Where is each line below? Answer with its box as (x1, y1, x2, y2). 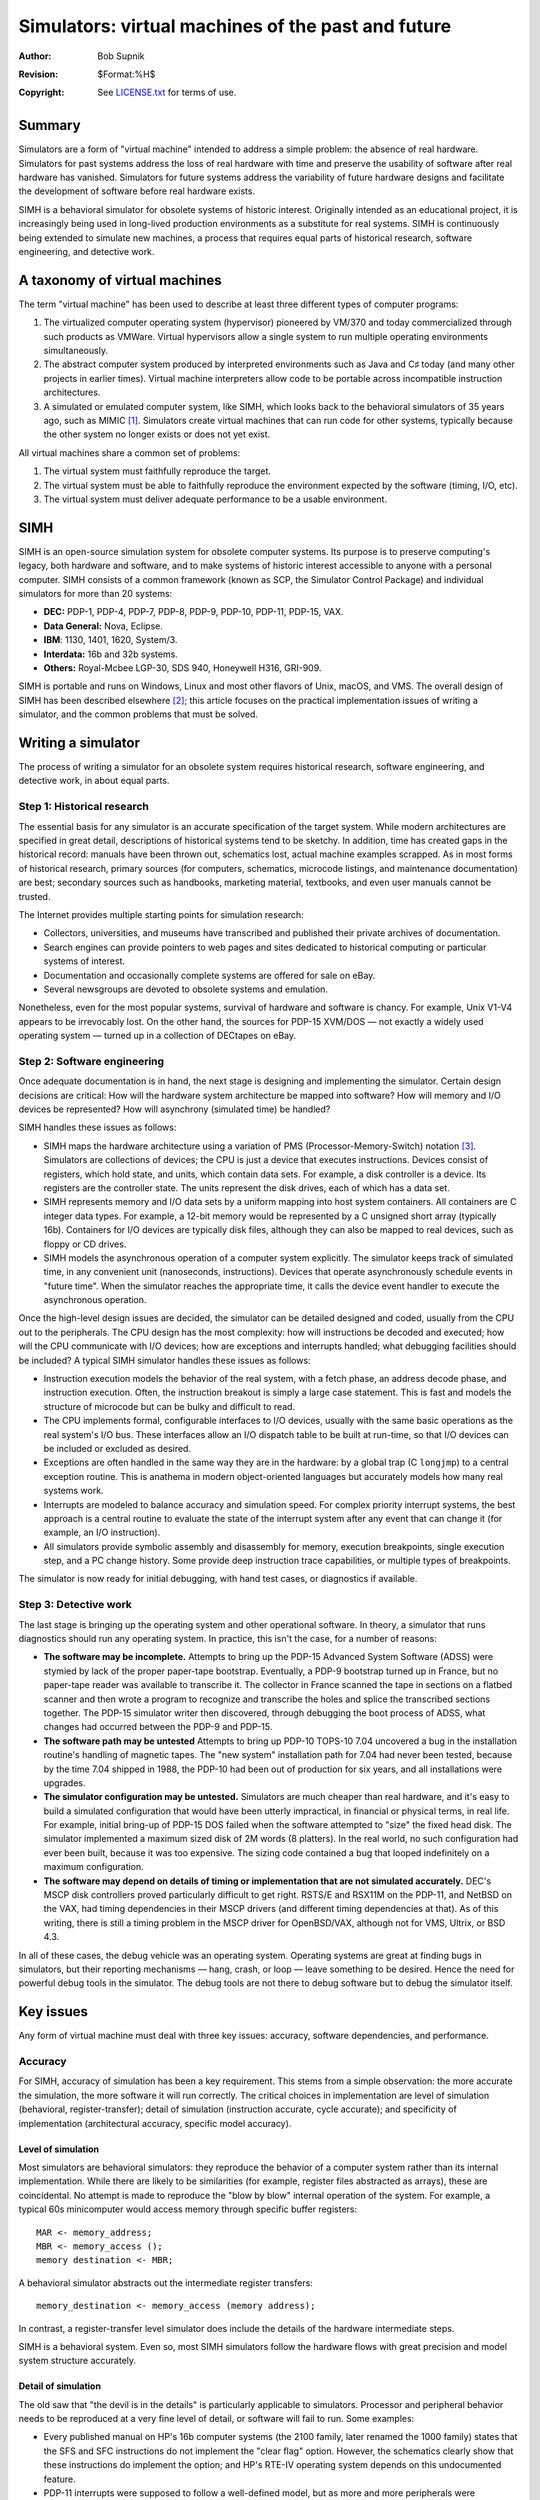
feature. (43, 2473, 77, 2485)
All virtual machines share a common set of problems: (18, 446, 241, 459)
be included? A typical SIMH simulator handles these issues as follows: (18, 1354, 311, 1366)
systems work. (43, 1485, 104, 1497)
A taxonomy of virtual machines (18, 271, 222, 289)
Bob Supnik (97, 50, 145, 62)
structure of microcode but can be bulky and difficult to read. (43, 1400, 295, 1412)
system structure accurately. (18, 2355, 137, 2367)
